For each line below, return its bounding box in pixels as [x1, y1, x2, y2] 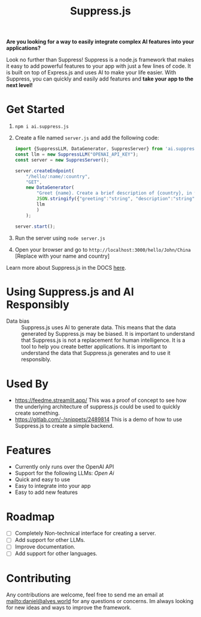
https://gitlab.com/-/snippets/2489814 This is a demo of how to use [14, 416, 182, 423]
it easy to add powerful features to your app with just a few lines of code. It [6, 62, 191, 70]
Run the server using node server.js [14, 234, 106, 242]
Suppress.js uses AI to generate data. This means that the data [21, 324, 176, 331]
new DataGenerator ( [26, 184, 75, 190]
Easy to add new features [14, 488, 78, 496]
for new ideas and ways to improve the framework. [6, 604, 132, 611]
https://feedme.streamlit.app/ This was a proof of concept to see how [14, 397, 187, 404]
